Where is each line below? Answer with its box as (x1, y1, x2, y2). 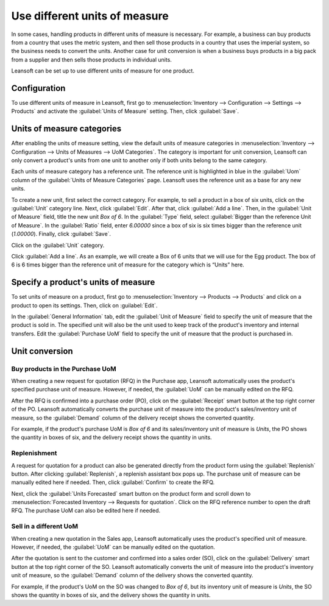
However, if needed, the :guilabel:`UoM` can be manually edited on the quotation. (11, 543, 216, 551)
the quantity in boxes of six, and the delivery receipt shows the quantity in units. (11, 433, 213, 441)
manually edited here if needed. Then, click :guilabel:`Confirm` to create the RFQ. (11, 479, 215, 486)
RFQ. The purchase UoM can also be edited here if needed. (11, 507, 161, 515)
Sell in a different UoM (11, 522, 79, 530)
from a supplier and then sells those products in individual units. (11, 55, 172, 63)
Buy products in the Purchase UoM (11, 365, 117, 373)
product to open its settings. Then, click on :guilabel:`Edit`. (11, 302, 158, 309)
